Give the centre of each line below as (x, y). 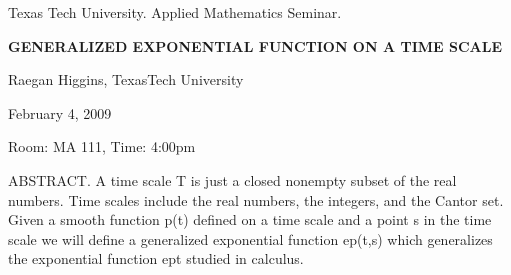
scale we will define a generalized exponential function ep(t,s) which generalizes (250, 238)
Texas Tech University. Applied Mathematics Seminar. (175, 12)
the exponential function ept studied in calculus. (156, 258)
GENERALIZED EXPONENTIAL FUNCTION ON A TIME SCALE (255, 45)
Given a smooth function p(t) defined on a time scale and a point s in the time (250, 219)
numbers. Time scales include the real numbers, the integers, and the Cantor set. (256, 199)
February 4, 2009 (60, 112)
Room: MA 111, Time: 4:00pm (102, 146)
